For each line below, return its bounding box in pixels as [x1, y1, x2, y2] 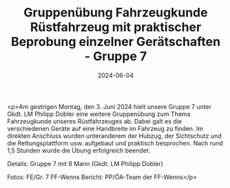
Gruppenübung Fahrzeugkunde [23, 5, 208, 21]
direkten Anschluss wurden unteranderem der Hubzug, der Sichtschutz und [7, 132, 222, 140]
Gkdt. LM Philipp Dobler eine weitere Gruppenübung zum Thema [7, 110, 191, 118]
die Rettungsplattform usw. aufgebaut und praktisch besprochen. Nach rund [7, 139, 224, 147]
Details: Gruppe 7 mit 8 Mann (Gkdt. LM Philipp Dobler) [7, 159, 163, 167]
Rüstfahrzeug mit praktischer [30, 19, 202, 35]
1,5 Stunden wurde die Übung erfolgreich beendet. [7, 146, 151, 154]
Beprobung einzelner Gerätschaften [10, 34, 221, 49]
